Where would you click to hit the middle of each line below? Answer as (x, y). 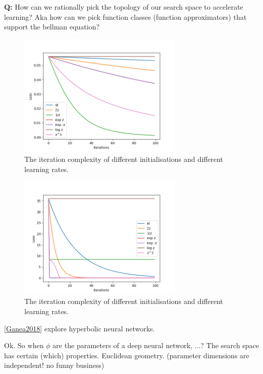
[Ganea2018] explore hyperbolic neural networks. (80, 328)
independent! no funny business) (54, 365)
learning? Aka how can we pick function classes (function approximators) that (125, 16)
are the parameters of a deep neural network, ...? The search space (156, 345)
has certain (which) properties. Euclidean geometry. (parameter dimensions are (127, 355)
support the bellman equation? (52, 27)
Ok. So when (24, 345)
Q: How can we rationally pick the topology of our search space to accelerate (124, 7)
